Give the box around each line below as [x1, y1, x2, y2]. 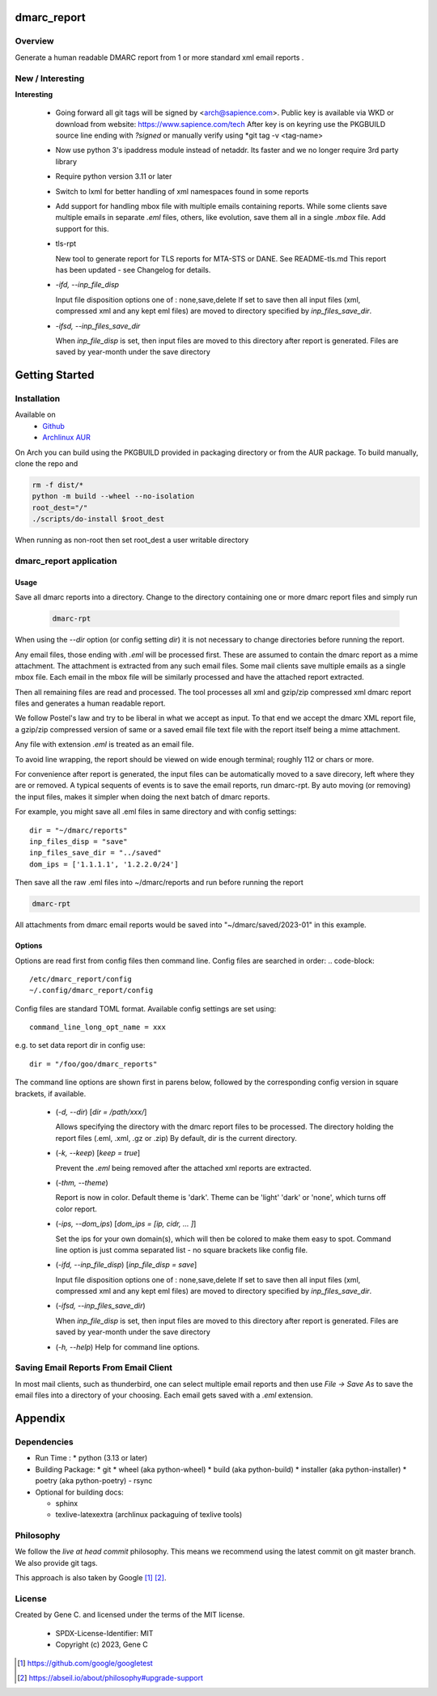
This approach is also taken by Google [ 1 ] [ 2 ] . [15, 1573, 167, 1583]
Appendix [15, 1412, 66, 1425]
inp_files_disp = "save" [29, 837, 128, 846]
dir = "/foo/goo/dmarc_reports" [29, 1059, 158, 1068]
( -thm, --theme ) [55, 1177, 108, 1187]
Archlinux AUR [42, 433, 91, 443]
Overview [15, 36, 54, 47]
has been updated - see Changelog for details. [55, 265, 211, 274]
